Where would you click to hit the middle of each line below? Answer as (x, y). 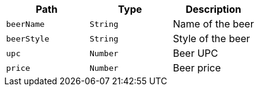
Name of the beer (213, 24)
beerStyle (28, 38)
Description (213, 9)
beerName (25, 24)
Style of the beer (211, 38)
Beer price (197, 68)
